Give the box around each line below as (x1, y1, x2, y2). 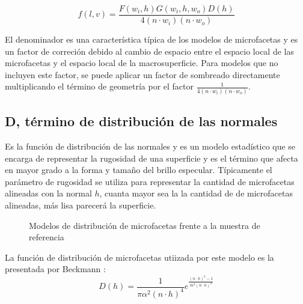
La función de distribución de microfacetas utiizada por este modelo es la (5, 251, 274, 263)
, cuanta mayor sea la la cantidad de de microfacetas (99, 187, 293, 199)
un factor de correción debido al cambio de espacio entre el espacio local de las (5, 44, 294, 57)
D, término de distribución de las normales (5, 112, 278, 130)
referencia (29, 231, 64, 243)
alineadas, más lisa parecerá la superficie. (5, 198, 156, 211)
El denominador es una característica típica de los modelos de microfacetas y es (5, 33, 298, 46)
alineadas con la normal (5, 187, 92, 199)
